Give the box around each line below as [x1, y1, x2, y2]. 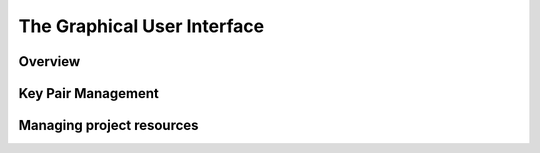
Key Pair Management [18, 85, 160, 102]
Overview [18, 53, 81, 70]
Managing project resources [18, 117, 199, 134]
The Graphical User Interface [18, 15, 265, 37]
